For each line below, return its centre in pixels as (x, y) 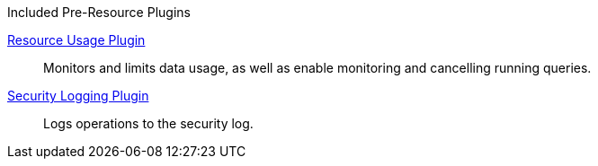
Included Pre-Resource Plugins (99, 12)
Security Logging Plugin (78, 96)
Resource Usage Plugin (76, 40)
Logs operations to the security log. (148, 123)
